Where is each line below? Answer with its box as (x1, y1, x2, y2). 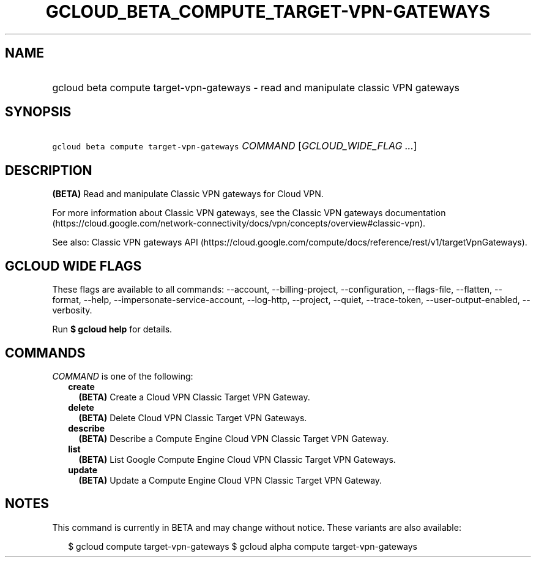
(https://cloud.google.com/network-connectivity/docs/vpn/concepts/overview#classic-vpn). (52, 218, 426, 229)
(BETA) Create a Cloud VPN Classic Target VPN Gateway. (78, 391, 310, 402)
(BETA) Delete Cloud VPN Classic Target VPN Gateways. (78, 412, 307, 423)
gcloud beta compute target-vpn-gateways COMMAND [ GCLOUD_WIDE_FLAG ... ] (52, 140, 417, 152)
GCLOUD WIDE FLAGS (5, 258, 142, 274)
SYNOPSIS (5, 104, 72, 120)
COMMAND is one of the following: (52, 370, 193, 381)
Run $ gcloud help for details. (52, 324, 173, 335)
